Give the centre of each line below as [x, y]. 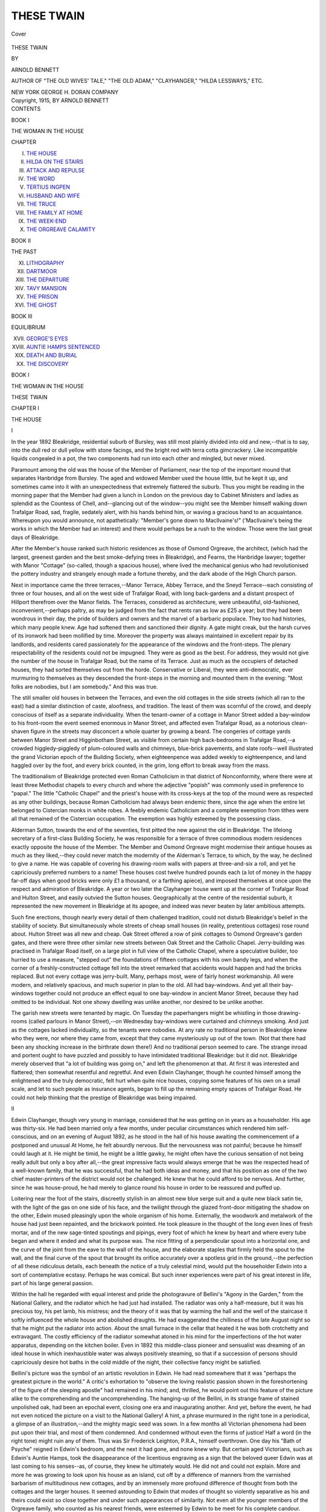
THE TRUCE [41, 204]
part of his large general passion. [52, 1283]
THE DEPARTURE [48, 280]
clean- [299, 723]
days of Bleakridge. [35, 537]
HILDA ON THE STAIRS [55, 162]
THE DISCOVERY [47, 363]
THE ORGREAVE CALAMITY [61, 229]
